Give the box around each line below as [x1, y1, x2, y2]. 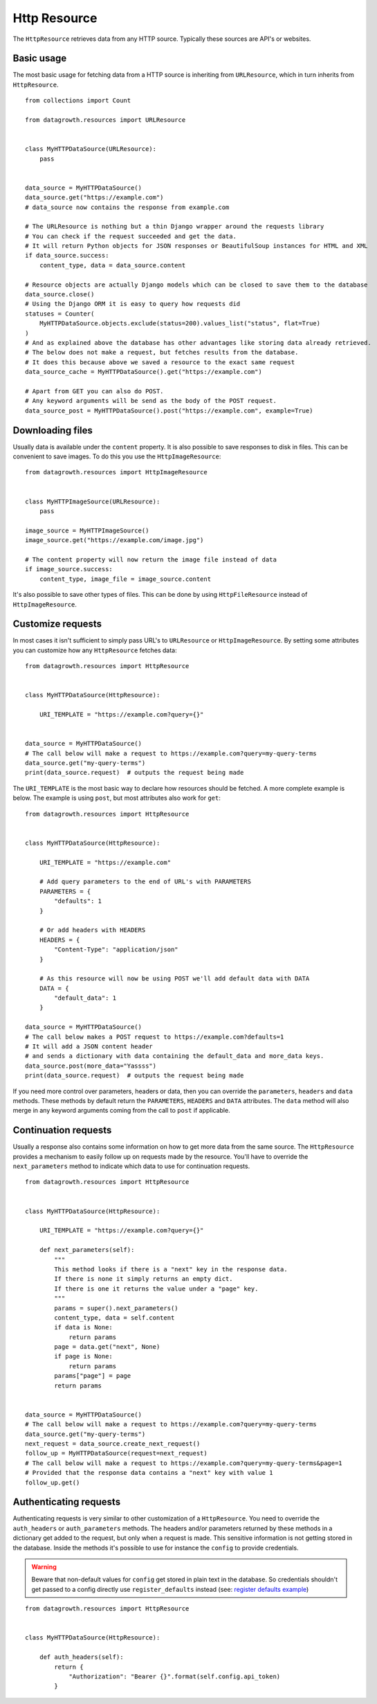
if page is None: [54, 1352, 113, 1361]
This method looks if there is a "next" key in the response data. [54, 1265, 288, 1273]
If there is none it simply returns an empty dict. [54, 1275, 233, 1283]
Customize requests [12, 618, 102, 630]
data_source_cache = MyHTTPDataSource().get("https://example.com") [25, 368, 262, 376]
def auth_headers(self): [39, 1653, 124, 1661]
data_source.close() [25, 291, 95, 298]
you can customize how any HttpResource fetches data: [12, 646, 177, 654]
